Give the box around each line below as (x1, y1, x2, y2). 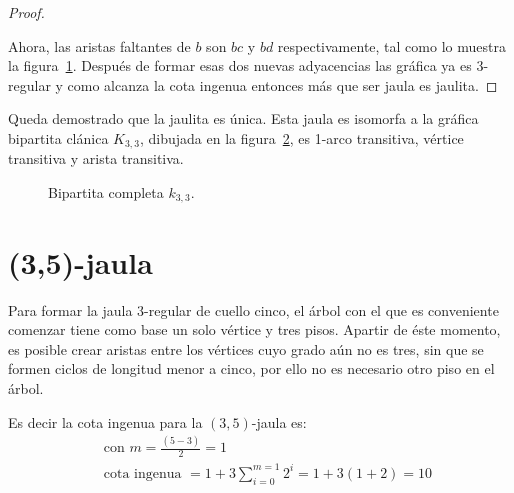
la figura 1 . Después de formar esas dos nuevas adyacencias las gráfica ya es (8, 55, 472, 76)
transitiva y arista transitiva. (8, 148, 184, 169)
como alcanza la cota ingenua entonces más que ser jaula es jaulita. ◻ (67, 74, 498, 95)
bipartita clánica (8, 127, 109, 148)
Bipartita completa (48, 182, 164, 203)
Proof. (8, 2, 45, 22)
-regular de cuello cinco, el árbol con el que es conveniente (144, 299, 499, 320)
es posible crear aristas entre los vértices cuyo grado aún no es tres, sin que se (8, 338, 484, 359)
